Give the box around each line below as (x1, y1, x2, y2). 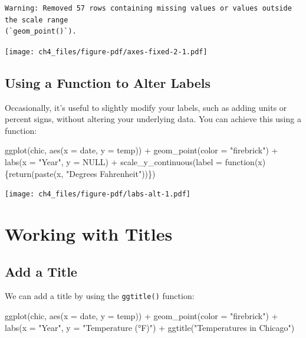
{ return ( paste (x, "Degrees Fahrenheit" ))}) (5, 167, 156, 179)
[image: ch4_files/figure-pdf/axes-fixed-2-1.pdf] (5, 47, 208, 56)
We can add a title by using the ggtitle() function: (5, 290, 195, 302)
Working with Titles (5, 222, 173, 246)
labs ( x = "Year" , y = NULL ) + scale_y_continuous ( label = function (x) (5, 156, 266, 168)
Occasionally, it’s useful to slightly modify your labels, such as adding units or (5, 101, 287, 113)
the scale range (5, 15, 68, 24)
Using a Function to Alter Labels (5, 73, 211, 91)
